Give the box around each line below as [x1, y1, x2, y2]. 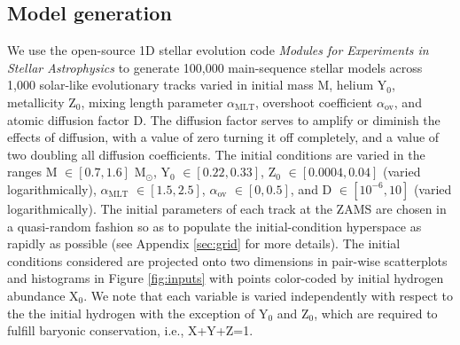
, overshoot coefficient [255, 92, 373, 111]
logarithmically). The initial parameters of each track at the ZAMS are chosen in [7, 199, 447, 217]
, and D [290, 179, 332, 198]
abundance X [7, 286, 79, 304]
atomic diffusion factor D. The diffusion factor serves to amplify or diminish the [7, 110, 441, 129]
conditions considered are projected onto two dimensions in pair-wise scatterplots [7, 251, 448, 270]
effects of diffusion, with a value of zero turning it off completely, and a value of [7, 128, 440, 146]
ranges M [7, 162, 58, 181]
